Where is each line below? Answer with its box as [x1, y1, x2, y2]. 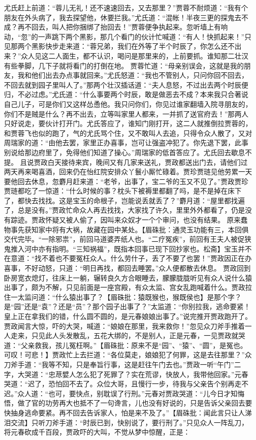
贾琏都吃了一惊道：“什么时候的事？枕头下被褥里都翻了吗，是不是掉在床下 [4, 186, 242, 196]
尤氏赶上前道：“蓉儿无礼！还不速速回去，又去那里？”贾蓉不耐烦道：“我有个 [4, 2, 248, 12]
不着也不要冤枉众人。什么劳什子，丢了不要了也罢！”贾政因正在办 [41, 253, 252, 263]
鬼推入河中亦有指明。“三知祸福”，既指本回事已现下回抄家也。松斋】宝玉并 [4, 243, 245, 253]
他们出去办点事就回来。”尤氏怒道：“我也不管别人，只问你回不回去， [31, 70, 249, 80]
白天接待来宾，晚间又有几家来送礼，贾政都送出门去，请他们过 [47, 157, 248, 167]
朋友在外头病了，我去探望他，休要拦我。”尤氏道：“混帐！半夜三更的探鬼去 [4, 12, 242, 22]
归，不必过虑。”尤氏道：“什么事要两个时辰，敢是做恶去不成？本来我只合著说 [4, 89, 249, 99]
